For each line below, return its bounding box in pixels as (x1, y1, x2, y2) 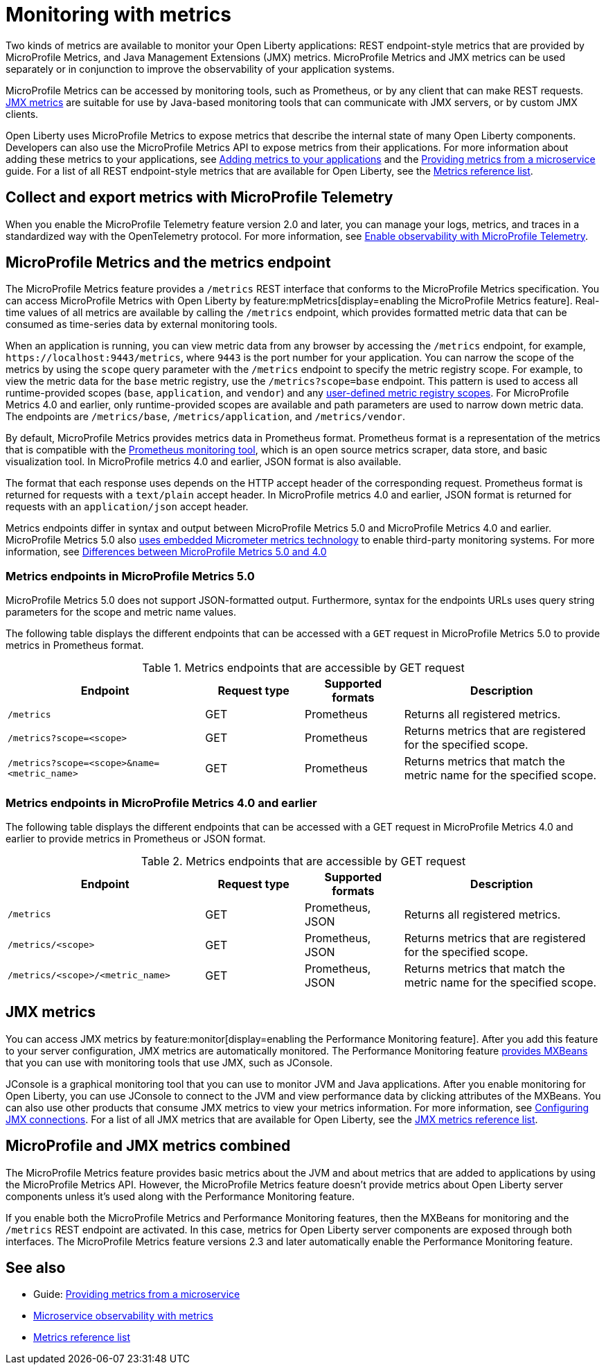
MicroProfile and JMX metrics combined (6, 1137, 291, 1155)
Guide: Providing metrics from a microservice (33, 1288, 240, 1301)
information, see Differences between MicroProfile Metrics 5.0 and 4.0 (6, 546, 327, 558)
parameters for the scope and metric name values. (6, 606, 236, 618)
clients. (6, 107, 39, 120)
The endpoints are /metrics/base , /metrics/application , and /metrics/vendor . (6, 410, 406, 423)
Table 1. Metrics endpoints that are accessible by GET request (142, 661, 465, 675)
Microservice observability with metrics (33, 1310, 213, 1322)
